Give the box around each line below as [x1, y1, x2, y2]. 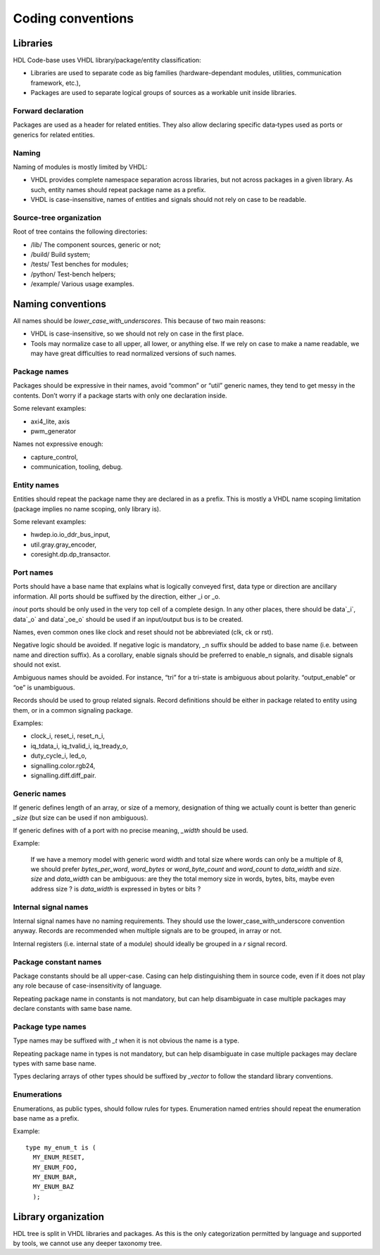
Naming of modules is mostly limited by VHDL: [13, 163, 148, 171]
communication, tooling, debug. [30, 463, 123, 471]
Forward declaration [13, 106, 84, 115]
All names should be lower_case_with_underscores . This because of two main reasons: [13, 317, 266, 325]
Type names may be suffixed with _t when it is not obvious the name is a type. [13, 1036, 239, 1045]
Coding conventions [13, 11, 134, 26]
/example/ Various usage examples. [30, 280, 134, 288]
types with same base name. [13, 1059, 96, 1068]
